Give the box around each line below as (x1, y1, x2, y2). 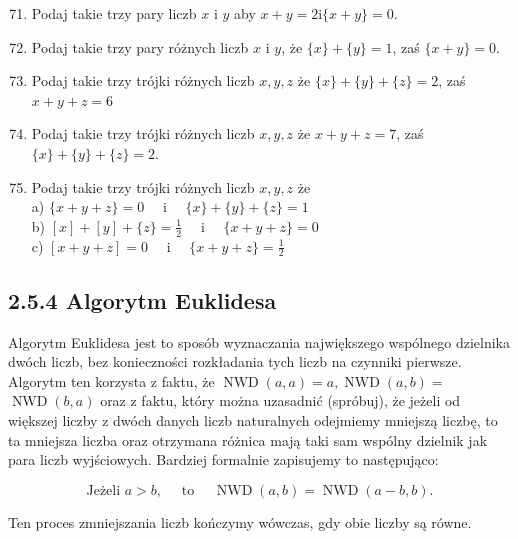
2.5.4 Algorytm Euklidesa (8, 284, 277, 315)
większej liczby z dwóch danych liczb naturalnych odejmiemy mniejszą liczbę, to (8, 409, 498, 430)
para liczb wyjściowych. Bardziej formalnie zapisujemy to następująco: (8, 449, 439, 470)
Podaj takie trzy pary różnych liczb (31, 36, 249, 57)
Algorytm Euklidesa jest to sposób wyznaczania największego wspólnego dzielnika (8, 331, 510, 352)
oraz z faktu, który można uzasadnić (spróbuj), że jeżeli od (100, 390, 461, 411)
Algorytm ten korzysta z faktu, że (8, 370, 215, 391)
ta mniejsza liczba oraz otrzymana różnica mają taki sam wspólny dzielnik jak (8, 429, 488, 450)
